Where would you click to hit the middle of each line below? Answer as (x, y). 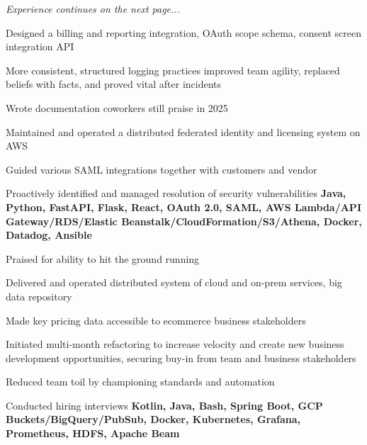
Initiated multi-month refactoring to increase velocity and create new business (175, 344)
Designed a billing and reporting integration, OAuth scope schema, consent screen (184, 32)
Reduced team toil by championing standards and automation (140, 382)
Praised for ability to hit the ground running (103, 258)
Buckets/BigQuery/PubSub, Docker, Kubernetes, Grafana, (153, 419)
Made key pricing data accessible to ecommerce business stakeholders (156, 320)
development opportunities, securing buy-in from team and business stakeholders (181, 357)
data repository (39, 296)
